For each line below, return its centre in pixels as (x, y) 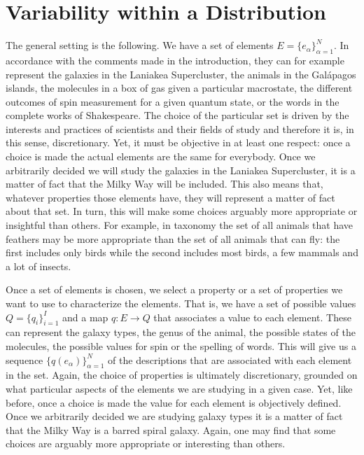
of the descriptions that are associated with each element (230, 359)
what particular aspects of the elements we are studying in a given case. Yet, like (179, 388)
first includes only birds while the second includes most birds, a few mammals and (182, 252)
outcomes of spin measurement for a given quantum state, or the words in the (173, 101)
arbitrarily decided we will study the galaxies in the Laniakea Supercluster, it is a (181, 170)
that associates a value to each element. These (252, 317)
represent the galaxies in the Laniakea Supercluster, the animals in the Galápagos (181, 74)
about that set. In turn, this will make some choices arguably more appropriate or (182, 211)
